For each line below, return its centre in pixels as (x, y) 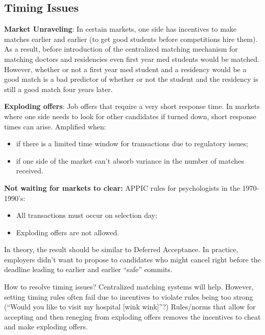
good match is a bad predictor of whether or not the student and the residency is (131, 79)
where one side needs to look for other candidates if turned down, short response (130, 116)
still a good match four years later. (58, 89)
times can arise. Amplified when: (55, 126)
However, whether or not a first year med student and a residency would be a (125, 69)
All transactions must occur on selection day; (87, 215)
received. (30, 171)
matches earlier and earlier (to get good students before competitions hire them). (131, 39)
